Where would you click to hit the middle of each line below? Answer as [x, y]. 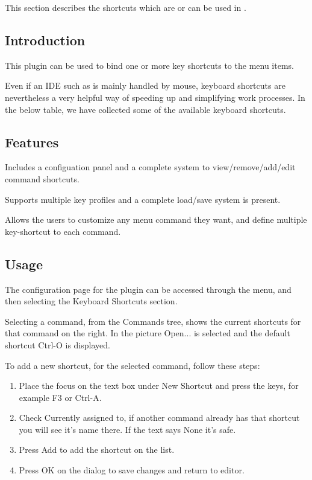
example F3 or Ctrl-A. [60, 397]
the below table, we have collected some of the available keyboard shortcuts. [145, 109]
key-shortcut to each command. [63, 231]
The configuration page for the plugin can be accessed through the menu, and [148, 289]
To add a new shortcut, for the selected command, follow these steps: [133, 365]
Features [32, 142]
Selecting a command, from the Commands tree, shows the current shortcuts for [153, 321]
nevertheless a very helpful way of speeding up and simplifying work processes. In [155, 97]
